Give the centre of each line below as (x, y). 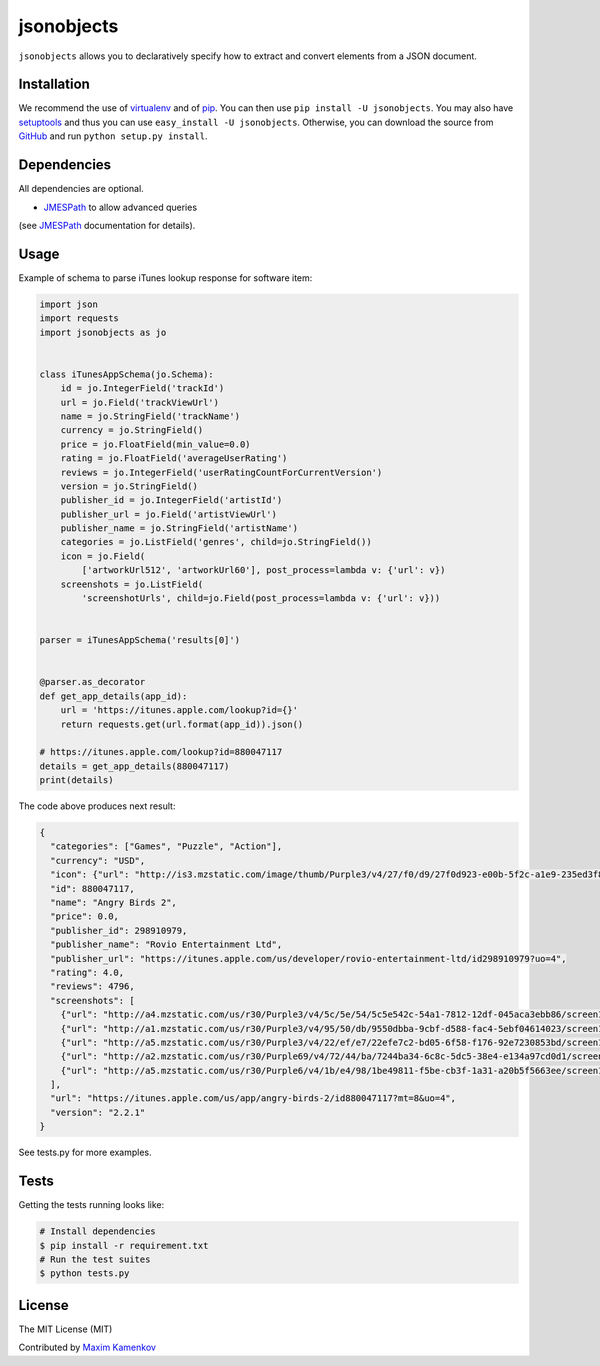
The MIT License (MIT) (65, 1329)
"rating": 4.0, (87, 972)
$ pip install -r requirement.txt (124, 1245)
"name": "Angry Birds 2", (113, 903)
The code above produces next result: (97, 806)
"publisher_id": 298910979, (119, 930)
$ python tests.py (84, 1273)
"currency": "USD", (98, 860)
